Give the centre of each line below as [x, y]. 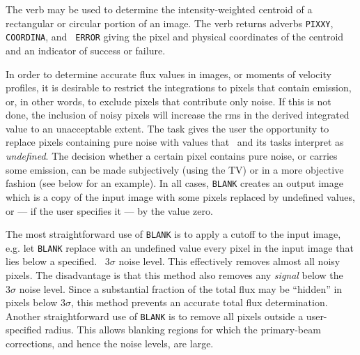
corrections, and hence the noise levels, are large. [110, 343]
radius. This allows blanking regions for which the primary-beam [183, 330]
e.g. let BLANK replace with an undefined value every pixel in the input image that [180, 247]
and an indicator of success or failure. [86, 50]
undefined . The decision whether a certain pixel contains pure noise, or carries [172, 156]
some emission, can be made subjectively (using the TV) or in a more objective [175, 169]
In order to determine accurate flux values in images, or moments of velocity [169, 74]
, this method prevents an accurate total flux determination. [199, 302]
